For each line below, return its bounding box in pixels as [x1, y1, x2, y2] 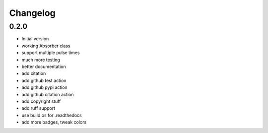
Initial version [21, 36, 49, 42]
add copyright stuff [21, 98, 61, 104]
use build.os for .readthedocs [21, 112, 82, 118]
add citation [21, 70, 46, 76]
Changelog [9, 7, 56, 18]
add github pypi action [21, 84, 68, 90]
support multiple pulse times [21, 50, 80, 56]
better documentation [21, 64, 67, 69]
